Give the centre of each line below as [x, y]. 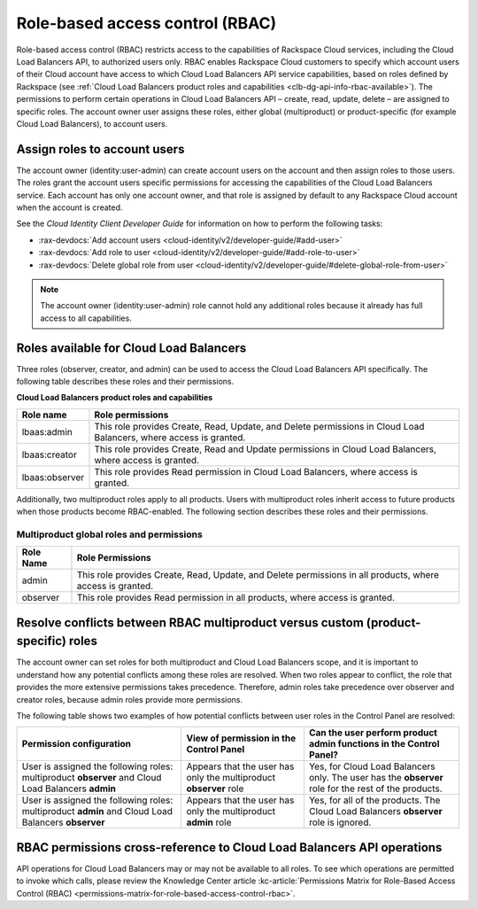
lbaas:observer [53, 477]
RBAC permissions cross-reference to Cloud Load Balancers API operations [229, 847]
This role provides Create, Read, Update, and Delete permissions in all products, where [258, 575]
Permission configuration [77, 744]
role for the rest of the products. [375, 789]
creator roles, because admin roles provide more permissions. [130, 699]
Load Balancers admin [69, 789]
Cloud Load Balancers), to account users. [92, 123]
